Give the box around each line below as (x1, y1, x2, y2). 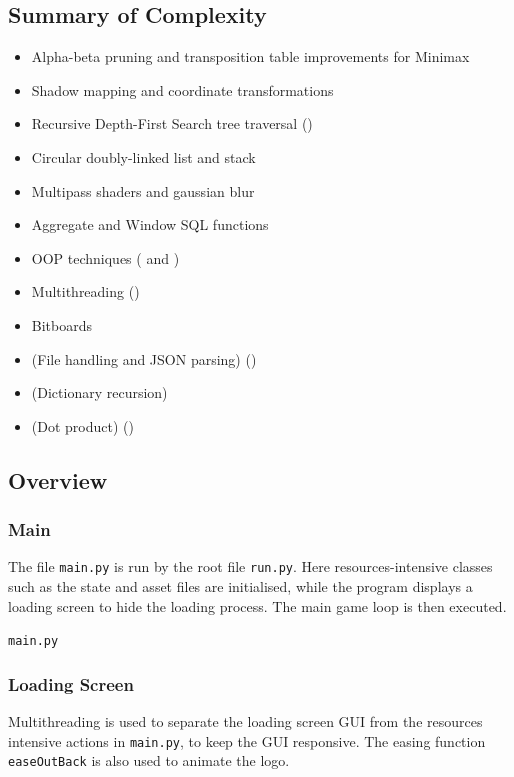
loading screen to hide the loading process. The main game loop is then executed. (8, 595, 507, 616)
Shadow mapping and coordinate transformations (31, 79, 334, 100)
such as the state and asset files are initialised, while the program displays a (8, 575, 473, 596)
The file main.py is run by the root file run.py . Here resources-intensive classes (8, 556, 493, 577)
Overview (8, 464, 108, 495)
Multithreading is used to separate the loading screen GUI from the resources (8, 711, 483, 732)
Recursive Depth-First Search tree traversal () (31, 113, 313, 134)
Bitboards (31, 314, 93, 335)
